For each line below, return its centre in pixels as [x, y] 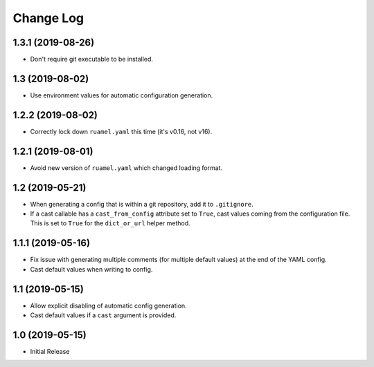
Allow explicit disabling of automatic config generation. [108, 305]
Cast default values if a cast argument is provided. [103, 315]
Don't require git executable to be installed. [92, 59]
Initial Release [50, 351]
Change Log [48, 18]
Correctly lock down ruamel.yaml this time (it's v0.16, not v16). [121, 131]
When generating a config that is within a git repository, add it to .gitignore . [142, 204]
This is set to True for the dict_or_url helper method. [110, 223]
